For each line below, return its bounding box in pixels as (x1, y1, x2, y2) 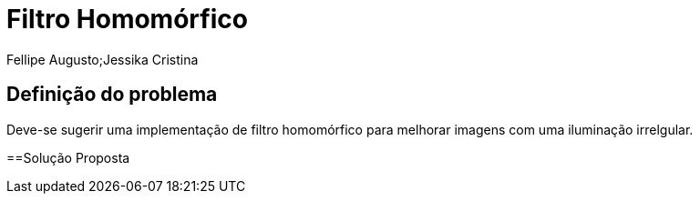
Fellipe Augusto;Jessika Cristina (6, 51, 199, 67)
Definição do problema (6, 83, 218, 106)
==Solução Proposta (6, 149, 130, 166)
